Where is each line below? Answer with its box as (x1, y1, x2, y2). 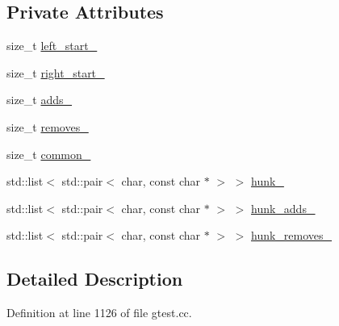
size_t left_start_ (6, 37, 98, 54)
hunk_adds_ (250, 199, 316, 216)
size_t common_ (6, 145, 91, 162)
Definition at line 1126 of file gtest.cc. (6, 304, 192, 321)
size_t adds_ (6, 91, 73, 108)
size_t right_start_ (6, 64, 105, 81)
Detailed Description (6, 266, 183, 291)
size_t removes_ (6, 118, 89, 135)
